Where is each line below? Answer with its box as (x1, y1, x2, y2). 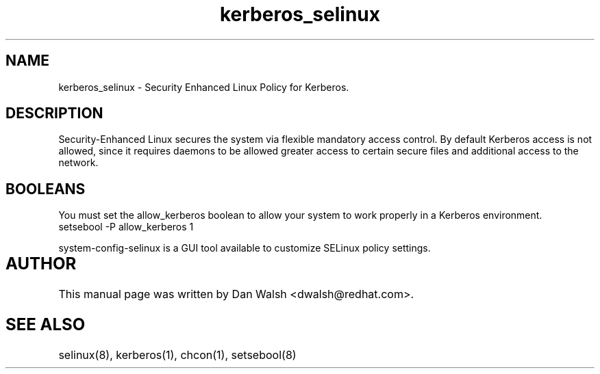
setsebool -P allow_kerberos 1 (58, 221, 194, 233)
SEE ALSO (5, 315, 86, 335)
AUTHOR (5, 254, 77, 274)
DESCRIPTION (5, 105, 103, 122)
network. (58, 157, 99, 169)
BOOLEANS (5, 180, 86, 198)
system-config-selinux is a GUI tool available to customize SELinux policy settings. (58, 242, 431, 254)
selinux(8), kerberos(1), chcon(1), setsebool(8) (58, 348, 297, 362)
